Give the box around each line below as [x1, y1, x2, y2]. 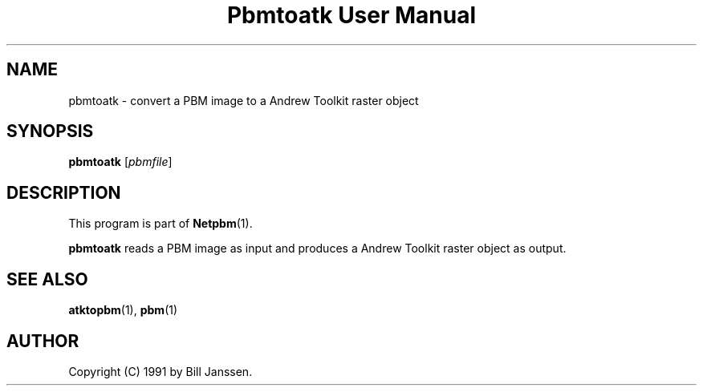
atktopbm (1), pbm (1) [68, 303, 178, 317]
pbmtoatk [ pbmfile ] [68, 155, 173, 169]
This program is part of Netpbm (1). [68, 216, 253, 231]
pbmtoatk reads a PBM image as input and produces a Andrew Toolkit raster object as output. [68, 241, 567, 256]
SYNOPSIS [6, 121, 94, 142]
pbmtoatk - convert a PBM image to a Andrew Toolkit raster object [68, 93, 419, 107]
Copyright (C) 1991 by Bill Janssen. [68, 364, 253, 378]
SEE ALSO [6, 269, 88, 289]
